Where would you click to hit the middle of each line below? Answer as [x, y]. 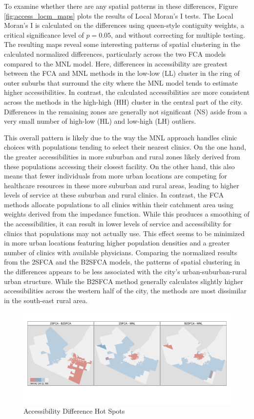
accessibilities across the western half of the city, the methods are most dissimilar [125, 291]
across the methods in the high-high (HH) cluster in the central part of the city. [123, 101]
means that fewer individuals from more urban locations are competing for [116, 176]
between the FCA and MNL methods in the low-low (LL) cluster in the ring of [122, 73]
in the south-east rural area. [46, 300]
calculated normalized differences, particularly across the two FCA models [115, 54]
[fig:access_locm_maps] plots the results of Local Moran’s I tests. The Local [119, 15]
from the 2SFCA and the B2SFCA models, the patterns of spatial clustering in [122, 262]
